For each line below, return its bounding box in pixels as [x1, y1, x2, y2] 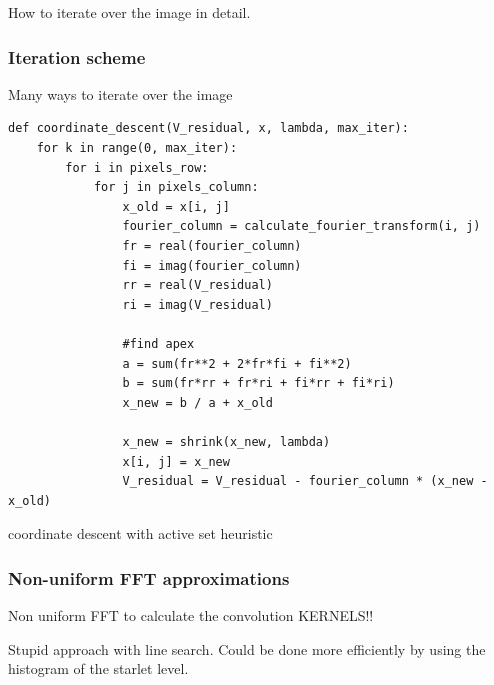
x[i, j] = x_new [122, 454, 230, 469]
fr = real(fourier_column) [122, 238, 302, 253]
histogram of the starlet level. [8, 658, 189, 679]
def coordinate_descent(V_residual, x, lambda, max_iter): [8, 121, 409, 136]
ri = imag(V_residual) [122, 297, 273, 312]
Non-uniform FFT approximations [8, 565, 290, 590]
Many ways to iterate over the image [8, 83, 233, 104]
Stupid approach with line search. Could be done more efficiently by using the [8, 638, 486, 659]
